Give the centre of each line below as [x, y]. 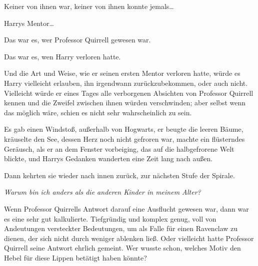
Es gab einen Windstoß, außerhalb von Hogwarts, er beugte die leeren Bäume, [124, 129]
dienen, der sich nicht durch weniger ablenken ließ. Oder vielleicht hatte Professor [129, 238]
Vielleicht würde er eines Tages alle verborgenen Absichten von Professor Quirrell [129, 93]
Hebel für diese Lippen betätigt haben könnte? [75, 257]
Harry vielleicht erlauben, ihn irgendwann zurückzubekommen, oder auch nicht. [126, 83]
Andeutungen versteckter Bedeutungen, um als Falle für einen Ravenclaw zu [121, 228]
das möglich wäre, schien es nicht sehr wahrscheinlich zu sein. [98, 112]
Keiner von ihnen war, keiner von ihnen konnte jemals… [89, 6]
